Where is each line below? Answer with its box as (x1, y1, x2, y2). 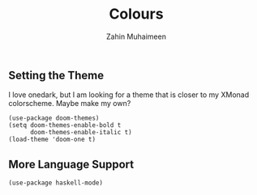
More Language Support (8, 157, 135, 171)
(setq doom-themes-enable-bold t (8, 121, 122, 129)
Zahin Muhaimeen (106, 32, 166, 41)
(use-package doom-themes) (8, 114, 100, 122)
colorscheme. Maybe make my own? (8, 99, 131, 108)
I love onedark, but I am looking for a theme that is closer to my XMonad (8, 90, 250, 100)
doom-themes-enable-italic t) (29, 129, 132, 137)
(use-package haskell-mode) (8, 179, 104, 187)
